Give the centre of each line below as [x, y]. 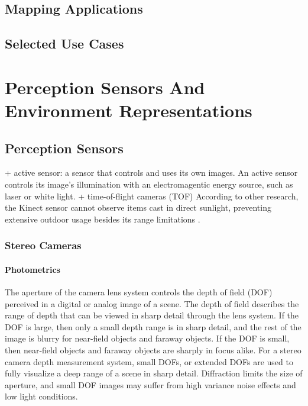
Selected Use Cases [64, 43]
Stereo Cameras [43, 245]
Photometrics [33, 269]
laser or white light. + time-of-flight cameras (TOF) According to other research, [152, 196]
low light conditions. [41, 396]
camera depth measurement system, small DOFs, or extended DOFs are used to [149, 361]
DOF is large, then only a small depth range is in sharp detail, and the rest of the [153, 326]
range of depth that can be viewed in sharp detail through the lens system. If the [152, 315]
